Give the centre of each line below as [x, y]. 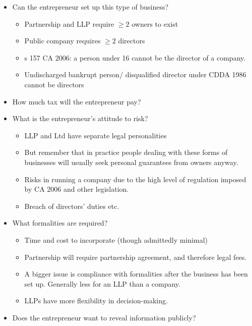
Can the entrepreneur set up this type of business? [90, 7]
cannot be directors [54, 84]
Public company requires [62, 41]
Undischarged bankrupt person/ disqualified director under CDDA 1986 [135, 74]
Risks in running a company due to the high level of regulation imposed [135, 179]
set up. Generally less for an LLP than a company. [102, 283]
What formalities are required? [60, 223]
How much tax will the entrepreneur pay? [77, 101]
